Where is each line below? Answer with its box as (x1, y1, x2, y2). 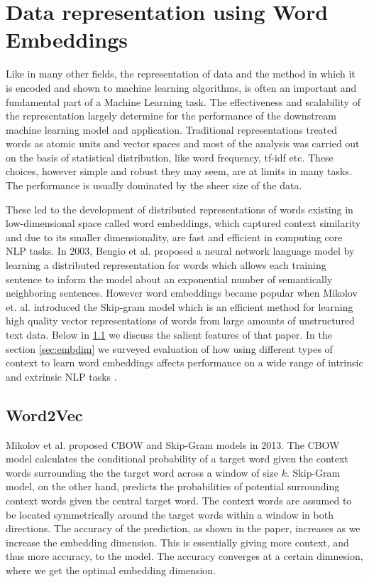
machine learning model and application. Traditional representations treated (6, 122, 338, 137)
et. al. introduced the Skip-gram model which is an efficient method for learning (6, 299, 353, 314)
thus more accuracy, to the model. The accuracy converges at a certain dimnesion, (6, 549, 363, 564)
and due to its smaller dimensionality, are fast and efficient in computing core (6, 229, 343, 244)
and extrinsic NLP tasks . (6, 369, 117, 383)
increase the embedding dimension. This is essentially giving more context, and (6, 534, 349, 549)
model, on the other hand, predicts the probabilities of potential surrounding (6, 479, 340, 494)
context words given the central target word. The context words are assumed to (6, 492, 352, 507)
